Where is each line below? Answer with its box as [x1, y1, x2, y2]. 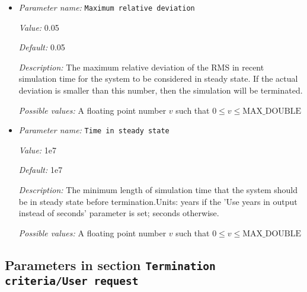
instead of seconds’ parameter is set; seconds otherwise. [18, 207, 219, 219]
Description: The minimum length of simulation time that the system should [18, 184, 298, 196]
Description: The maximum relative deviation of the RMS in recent [18, 60, 264, 73]
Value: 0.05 [18, 21, 59, 33]
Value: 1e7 [18, 143, 57, 156]
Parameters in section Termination [5, 255, 216, 274]
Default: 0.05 [18, 41, 65, 53]
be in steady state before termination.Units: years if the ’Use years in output [18, 195, 298, 207]
